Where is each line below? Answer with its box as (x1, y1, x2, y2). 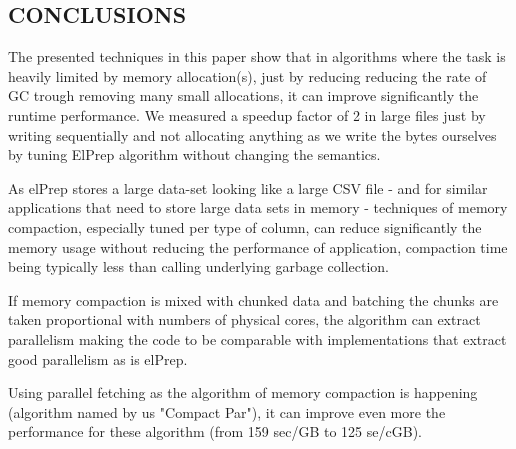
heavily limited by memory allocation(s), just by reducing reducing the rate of (8, 65, 487, 86)
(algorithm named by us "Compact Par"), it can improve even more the (8, 401, 446, 422)
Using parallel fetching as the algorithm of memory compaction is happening (8, 382, 478, 403)
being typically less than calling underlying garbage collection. (8, 256, 389, 277)
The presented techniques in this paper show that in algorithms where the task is (8, 46, 506, 67)
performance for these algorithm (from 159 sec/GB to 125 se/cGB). (8, 421, 422, 442)
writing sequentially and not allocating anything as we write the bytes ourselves (8, 124, 497, 145)
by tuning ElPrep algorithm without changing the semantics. (8, 144, 381, 165)
